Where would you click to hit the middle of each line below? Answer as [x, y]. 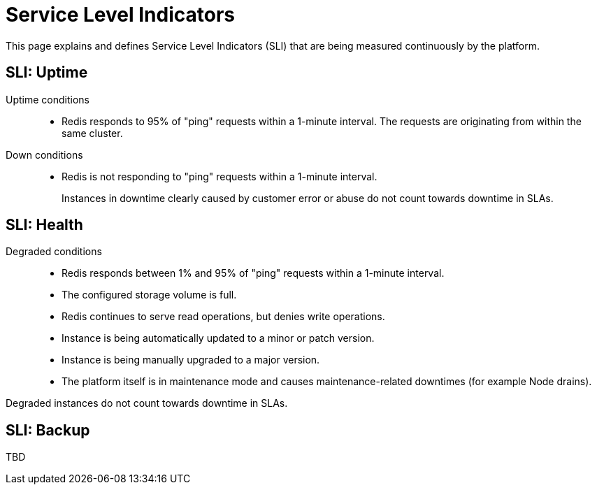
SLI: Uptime [47, 73]
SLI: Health [44, 225]
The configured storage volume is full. [149, 295]
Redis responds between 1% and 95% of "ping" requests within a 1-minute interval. [253, 273]
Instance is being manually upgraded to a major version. [191, 360]
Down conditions [44, 154]
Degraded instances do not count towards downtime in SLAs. [147, 403]
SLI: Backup [48, 430]
